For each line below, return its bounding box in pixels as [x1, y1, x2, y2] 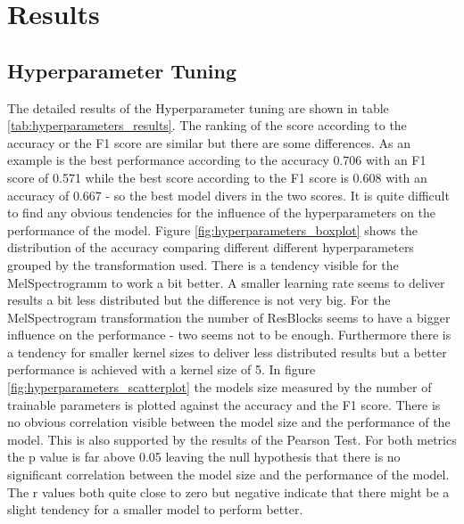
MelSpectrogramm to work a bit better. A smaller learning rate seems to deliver [7, 273, 445, 291]
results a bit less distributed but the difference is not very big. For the [7, 291, 391, 309]
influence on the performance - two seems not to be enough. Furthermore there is [7, 325, 452, 344]
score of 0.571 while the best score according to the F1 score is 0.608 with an [7, 168, 427, 186]
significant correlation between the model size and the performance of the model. [7, 465, 450, 484]
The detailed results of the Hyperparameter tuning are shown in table [7, 98, 389, 117]
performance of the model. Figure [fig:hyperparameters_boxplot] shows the [7, 220, 418, 239]
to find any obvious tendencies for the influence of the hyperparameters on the [7, 203, 435, 222]
